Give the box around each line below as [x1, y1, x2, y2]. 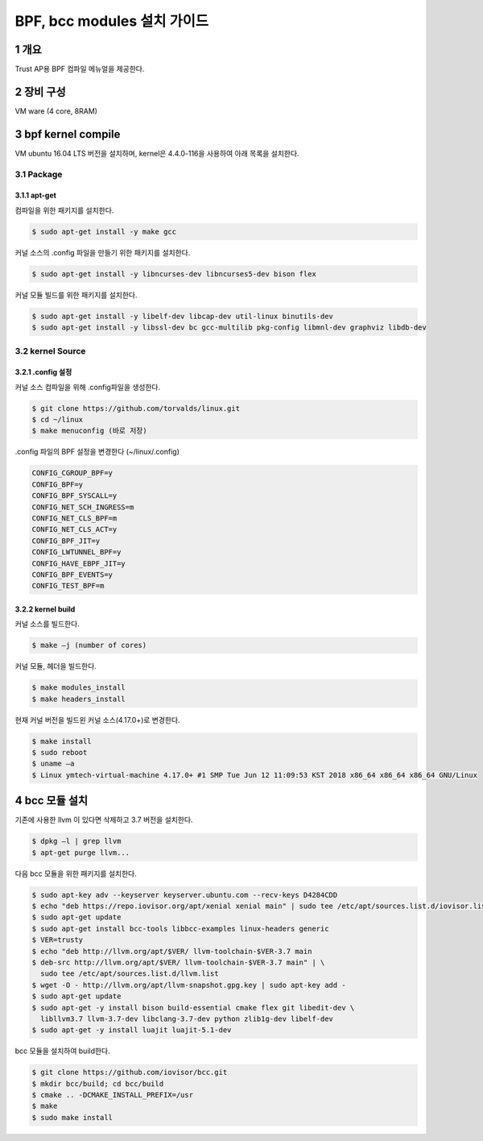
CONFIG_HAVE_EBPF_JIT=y [31, 558, 126, 568]
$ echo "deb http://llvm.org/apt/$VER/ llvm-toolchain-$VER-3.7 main [31, 947, 312, 956]
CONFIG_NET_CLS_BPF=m [31, 513, 118, 523]
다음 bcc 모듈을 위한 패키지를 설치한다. [14, 869, 137, 878]
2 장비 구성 [14, 85, 66, 98]
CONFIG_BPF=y [31, 479, 84, 489]
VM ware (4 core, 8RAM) [14, 106, 98, 116]
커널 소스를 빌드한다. [14, 619, 80, 629]
